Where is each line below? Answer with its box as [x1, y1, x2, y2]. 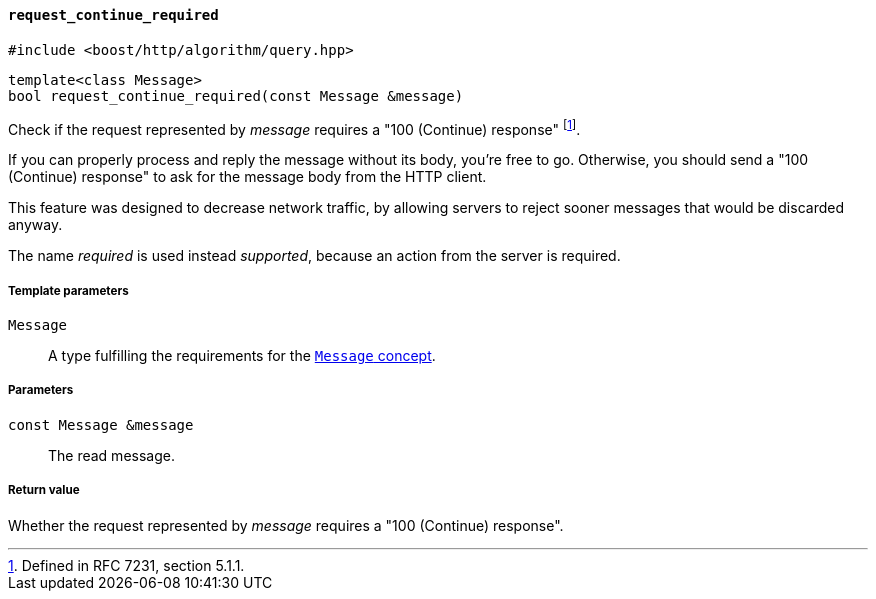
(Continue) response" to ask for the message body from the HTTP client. [8, 168, 487, 186]
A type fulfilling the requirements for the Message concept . [48, 347, 436, 365]
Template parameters [8, 283, 129, 298]
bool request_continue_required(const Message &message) [8, 87, 464, 104]
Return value [8, 483, 80, 498]
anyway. [8, 216, 63, 234]
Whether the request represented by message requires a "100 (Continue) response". [8, 516, 564, 534]
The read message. [48, 446, 175, 464]
